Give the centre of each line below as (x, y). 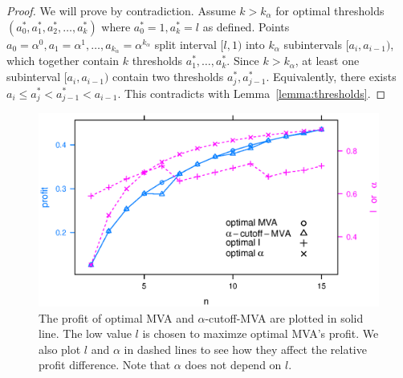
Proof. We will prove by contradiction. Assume (121, 10)
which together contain (63, 61)
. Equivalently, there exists (331, 77)
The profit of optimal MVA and (116, 317)
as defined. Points (246, 26)
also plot (60, 349)
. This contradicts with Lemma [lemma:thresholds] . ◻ (252, 93)
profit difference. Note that (105, 365)
